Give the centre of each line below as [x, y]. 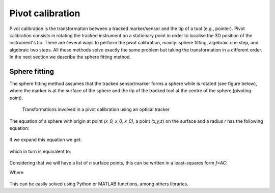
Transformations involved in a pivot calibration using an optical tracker [96, 109]
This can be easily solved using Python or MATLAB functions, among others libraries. [99, 184]
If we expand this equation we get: [46, 140]
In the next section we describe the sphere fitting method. [70, 57]
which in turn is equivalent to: [40, 151]
